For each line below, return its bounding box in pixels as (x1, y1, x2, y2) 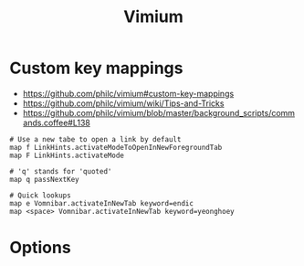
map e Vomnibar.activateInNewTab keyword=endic (9, 198, 194, 207)
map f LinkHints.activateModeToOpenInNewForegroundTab (9, 143, 223, 152)
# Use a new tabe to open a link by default (9, 134, 182, 144)
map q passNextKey (9, 175, 79, 184)
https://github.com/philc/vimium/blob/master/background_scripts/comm (22, 107, 295, 118)
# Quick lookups (9, 190, 71, 200)
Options (9, 238, 71, 258)
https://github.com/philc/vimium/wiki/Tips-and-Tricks (22, 98, 225, 109)
